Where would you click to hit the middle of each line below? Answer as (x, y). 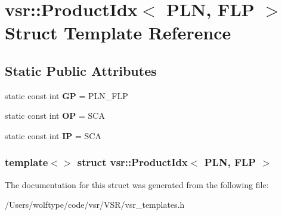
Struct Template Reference (118, 33)
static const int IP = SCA (53, 135)
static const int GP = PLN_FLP (66, 95)
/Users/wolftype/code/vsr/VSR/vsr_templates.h (95, 205)
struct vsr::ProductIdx (132, 162)
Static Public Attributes (81, 70)
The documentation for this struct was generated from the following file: (137, 184)
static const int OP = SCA (55, 116)
